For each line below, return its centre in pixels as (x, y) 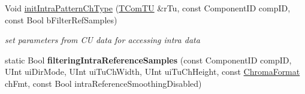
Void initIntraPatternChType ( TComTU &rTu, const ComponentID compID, (148, 8)
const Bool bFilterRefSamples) (61, 19)
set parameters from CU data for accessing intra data (102, 40)
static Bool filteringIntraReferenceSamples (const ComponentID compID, (148, 60)
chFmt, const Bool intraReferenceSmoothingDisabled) (103, 83)
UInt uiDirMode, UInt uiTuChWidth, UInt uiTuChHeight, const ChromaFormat (152, 72)
